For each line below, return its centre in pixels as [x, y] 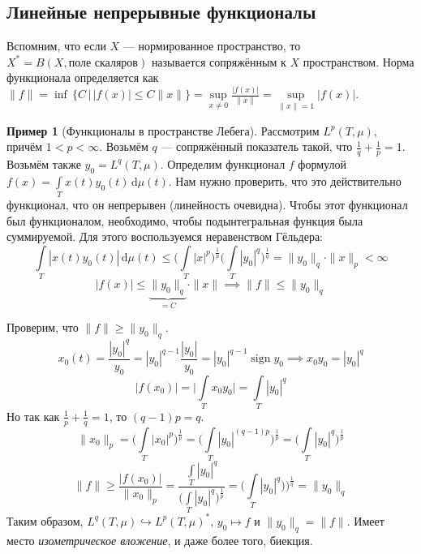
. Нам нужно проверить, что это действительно [285, 180]
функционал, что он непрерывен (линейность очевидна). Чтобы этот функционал [207, 205]
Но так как [33, 416]
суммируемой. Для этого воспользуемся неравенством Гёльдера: [165, 236]
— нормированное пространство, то [212, 46]
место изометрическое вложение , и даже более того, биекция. [160, 540]
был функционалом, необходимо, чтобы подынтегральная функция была [185, 220]
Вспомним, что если [56, 46]
